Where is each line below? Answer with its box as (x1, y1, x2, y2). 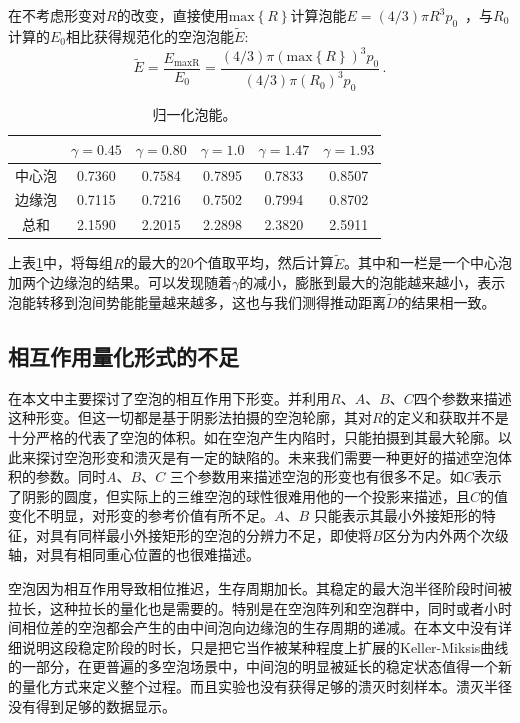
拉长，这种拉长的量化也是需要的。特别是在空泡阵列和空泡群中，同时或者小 (8, 597, 498, 618)
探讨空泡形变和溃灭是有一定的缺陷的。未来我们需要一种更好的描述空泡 (35, 446, 498, 467)
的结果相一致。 (397, 291, 496, 312)
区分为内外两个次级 (382, 524, 509, 545)
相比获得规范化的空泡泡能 (66, 26, 235, 47)
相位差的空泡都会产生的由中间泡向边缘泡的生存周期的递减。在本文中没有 (21, 617, 498, 638)
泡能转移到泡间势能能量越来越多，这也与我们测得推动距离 (8, 291, 386, 312)
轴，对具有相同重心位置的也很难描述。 (8, 544, 260, 565)
